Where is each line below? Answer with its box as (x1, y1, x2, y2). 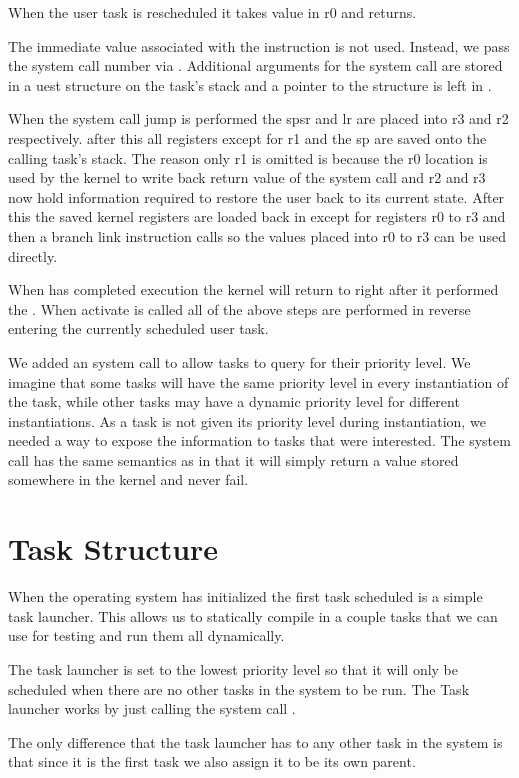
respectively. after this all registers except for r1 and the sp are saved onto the (8, 127, 487, 148)
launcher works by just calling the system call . (8, 698, 296, 719)
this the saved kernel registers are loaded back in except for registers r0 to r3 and (8, 206, 506, 227)
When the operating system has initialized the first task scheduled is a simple (8, 586, 483, 607)
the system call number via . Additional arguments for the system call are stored (8, 55, 503, 76)
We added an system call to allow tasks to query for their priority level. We (8, 351, 471, 372)
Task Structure (8, 528, 219, 569)
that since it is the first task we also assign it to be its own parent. (8, 751, 416, 772)
